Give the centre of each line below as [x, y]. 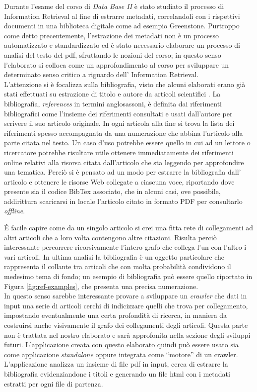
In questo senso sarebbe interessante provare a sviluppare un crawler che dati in [126, 296]
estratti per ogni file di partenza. [54, 383]
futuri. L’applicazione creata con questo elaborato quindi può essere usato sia [121, 344]
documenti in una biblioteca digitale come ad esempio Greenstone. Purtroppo [122, 26]
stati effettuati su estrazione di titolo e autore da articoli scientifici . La [112, 94]
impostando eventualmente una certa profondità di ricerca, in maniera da [116, 315]
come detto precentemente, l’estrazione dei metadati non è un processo [112, 35]
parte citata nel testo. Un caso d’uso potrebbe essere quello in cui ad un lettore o [127, 143]
